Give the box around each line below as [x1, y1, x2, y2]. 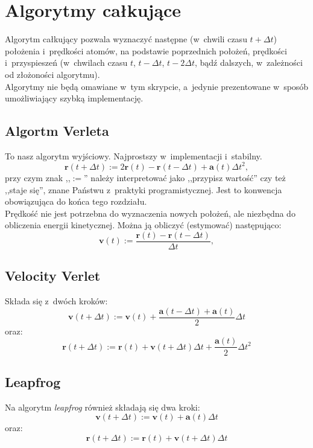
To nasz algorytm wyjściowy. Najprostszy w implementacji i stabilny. [5, 149, 262, 162]
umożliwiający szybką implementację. [5, 92, 144, 104]
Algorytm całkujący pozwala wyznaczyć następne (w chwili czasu [5, 33, 247, 45]
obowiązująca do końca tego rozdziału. [5, 195, 147, 208]
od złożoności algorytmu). [5, 68, 100, 80]
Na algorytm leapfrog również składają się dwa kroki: [5, 400, 200, 413]
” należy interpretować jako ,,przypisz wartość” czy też [84, 171, 286, 184]
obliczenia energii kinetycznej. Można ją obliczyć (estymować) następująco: [5, 219, 282, 231]
